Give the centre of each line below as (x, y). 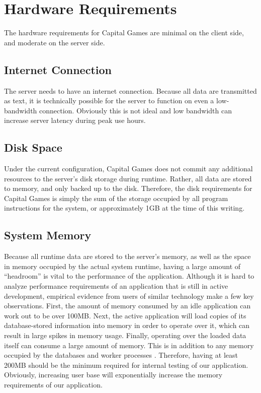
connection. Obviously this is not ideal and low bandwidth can (136, 110)
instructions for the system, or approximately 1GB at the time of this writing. (124, 208)
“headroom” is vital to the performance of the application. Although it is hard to (129, 276)
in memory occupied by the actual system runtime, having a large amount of (122, 266)
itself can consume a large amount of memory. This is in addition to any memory (129, 345)
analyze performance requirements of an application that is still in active (116, 286)
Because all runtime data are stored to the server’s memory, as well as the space (127, 256)
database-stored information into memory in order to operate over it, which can (127, 325)
